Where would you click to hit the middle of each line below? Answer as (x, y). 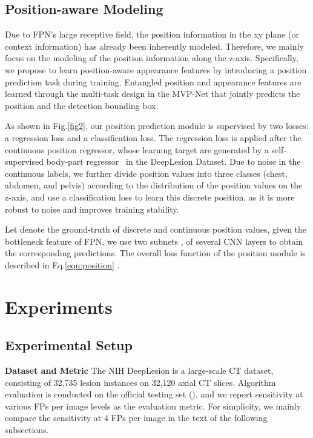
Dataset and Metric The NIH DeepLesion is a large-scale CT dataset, (139, 370)
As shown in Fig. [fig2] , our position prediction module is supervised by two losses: (157, 126)
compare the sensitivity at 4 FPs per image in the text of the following (136, 418)
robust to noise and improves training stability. (92, 209)
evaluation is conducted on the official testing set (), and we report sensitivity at (154, 394)
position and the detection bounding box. (82, 105)
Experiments (59, 306)
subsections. (27, 430)
